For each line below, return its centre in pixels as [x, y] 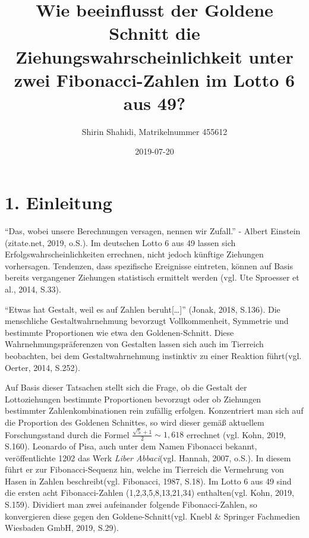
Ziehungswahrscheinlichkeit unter [154, 56]
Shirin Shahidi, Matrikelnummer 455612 [154, 131]
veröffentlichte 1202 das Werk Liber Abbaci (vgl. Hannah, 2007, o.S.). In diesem [148, 457]
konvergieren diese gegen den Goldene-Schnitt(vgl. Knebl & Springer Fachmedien [152, 516]
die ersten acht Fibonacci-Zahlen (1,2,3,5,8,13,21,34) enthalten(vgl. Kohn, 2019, [149, 493]
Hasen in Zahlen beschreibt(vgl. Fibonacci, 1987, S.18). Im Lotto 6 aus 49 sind [148, 481]
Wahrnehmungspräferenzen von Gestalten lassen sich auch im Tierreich [134, 344]
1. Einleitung [59, 202]
